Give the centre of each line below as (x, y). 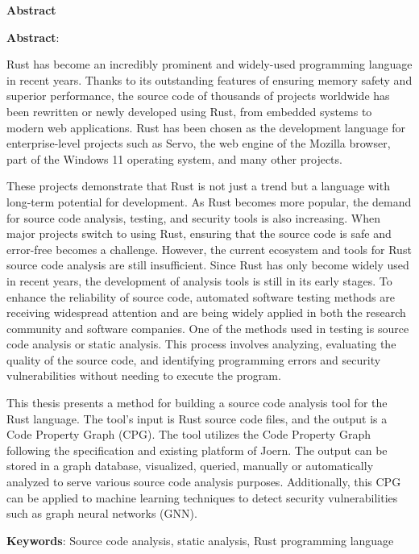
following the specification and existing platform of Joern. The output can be (197, 450)
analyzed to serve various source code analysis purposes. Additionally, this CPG (204, 482)
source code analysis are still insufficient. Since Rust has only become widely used (208, 265)
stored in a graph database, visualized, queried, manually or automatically (190, 466)
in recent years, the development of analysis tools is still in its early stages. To (199, 280)
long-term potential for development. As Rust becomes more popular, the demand (209, 201)
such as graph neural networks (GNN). (102, 513)
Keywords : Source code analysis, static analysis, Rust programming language (200, 540)
